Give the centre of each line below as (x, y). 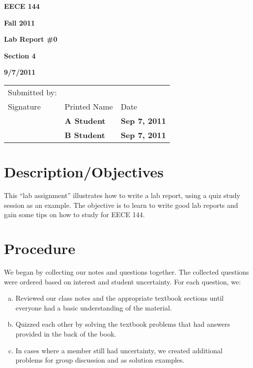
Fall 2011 (20, 22)
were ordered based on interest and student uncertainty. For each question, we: (123, 281)
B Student (85, 135)
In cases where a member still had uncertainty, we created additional (119, 350)
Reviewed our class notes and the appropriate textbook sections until (120, 298)
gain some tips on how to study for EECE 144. (74, 214)
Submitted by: (32, 92)
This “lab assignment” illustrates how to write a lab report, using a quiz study (122, 195)
